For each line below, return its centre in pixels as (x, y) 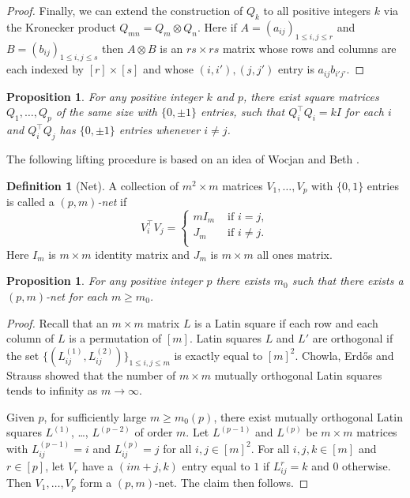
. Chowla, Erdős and (344, 355)
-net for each (77, 296)
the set (23, 355)
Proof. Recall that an (57, 322)
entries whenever (160, 130)
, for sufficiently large (95, 416)
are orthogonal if (353, 338)
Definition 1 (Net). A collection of (93, 185)
